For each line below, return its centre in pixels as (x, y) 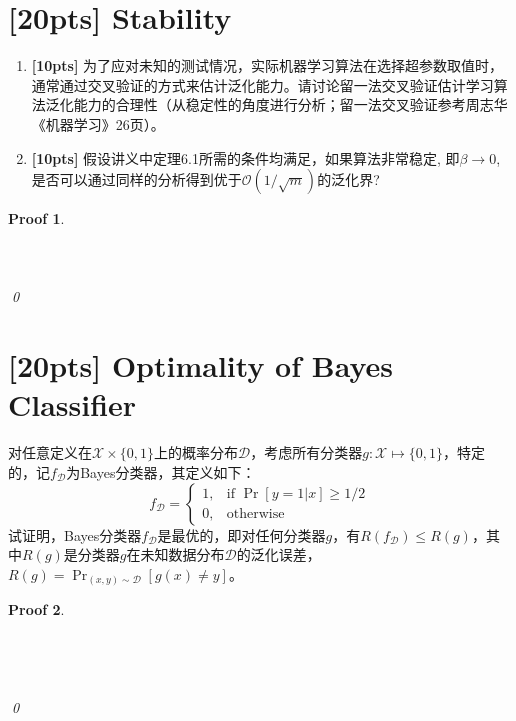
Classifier (72, 404)
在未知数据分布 (175, 554)
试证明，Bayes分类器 (75, 534)
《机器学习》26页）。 (98, 123)
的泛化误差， (278, 554)
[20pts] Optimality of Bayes (201, 365)
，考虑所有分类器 (306, 452)
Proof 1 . (36, 218)
